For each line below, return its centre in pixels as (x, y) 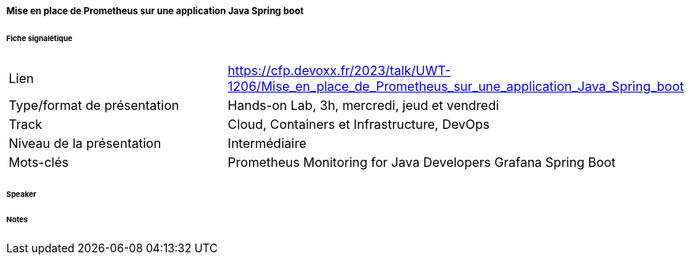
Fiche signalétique (40, 38)
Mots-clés (39, 162)
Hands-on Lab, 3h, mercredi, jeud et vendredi (364, 105)
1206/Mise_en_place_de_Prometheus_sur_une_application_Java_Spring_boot (456, 86)
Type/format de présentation (94, 105)
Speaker (21, 194)
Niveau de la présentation (85, 143)
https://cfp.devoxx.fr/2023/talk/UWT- (339, 70)
